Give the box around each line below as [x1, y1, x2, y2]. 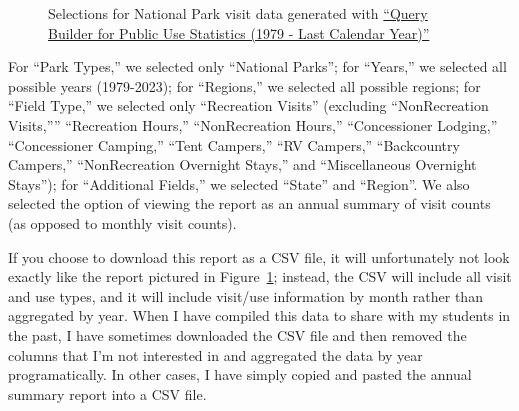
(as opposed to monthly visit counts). [8, 212, 237, 233]
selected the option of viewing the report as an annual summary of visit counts [8, 193, 491, 214]
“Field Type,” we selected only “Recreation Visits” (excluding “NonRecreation [8, 95, 489, 116]
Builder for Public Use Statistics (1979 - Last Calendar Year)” [48, 22, 430, 43]
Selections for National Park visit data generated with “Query [48, 3, 428, 23]
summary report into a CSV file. [8, 383, 207, 404]
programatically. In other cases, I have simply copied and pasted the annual [8, 364, 472, 385]
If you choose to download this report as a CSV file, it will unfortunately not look [8, 246, 510, 267]
